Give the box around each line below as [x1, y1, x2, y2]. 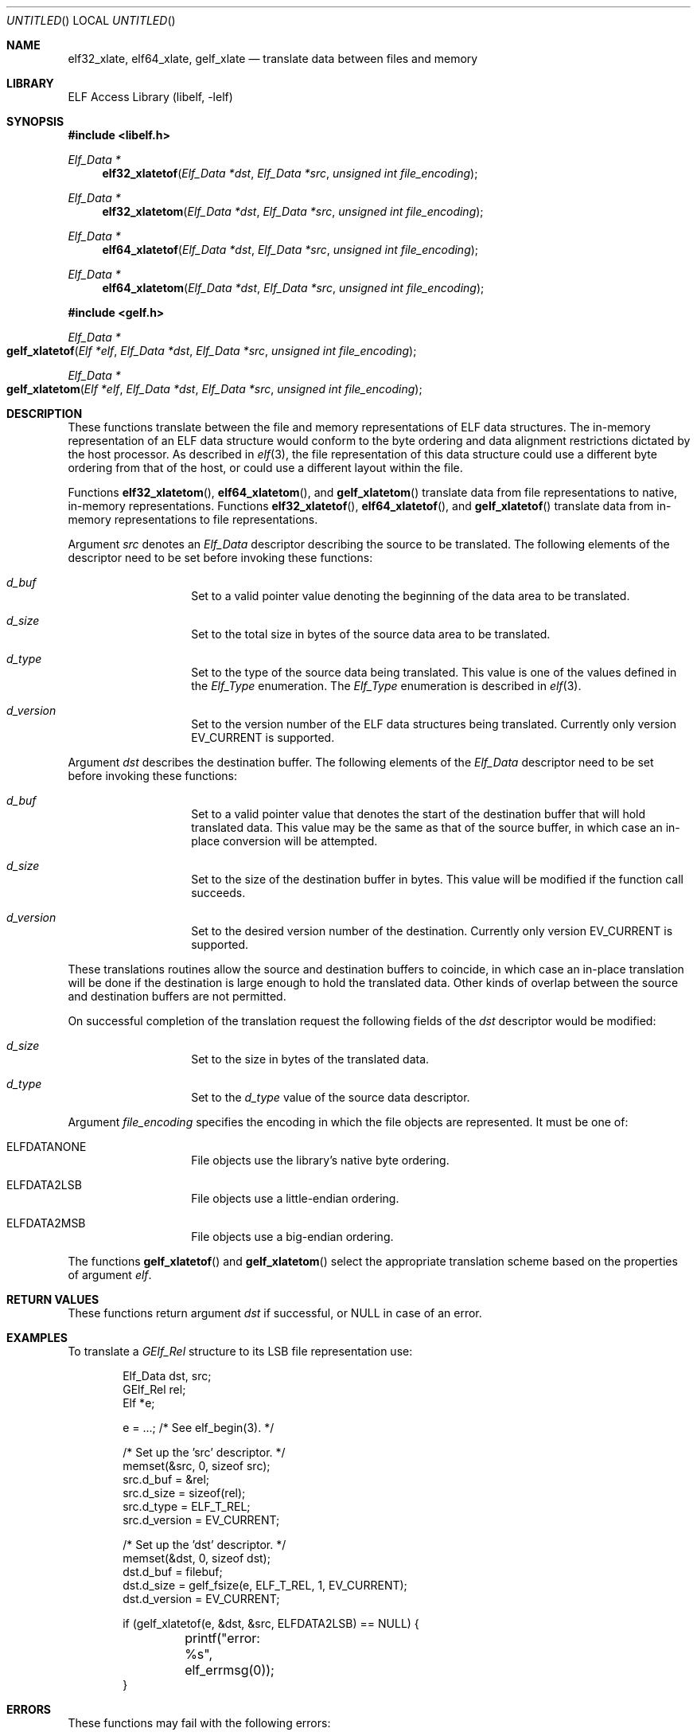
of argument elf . [68, 1268, 152, 1282]
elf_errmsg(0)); [185, 1662, 275, 1678]
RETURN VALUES [6, 1293, 99, 1306]
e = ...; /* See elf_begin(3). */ [123, 1421, 275, 1434]
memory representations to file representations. [68, 513, 318, 526]
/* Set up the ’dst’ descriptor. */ [123, 1538, 286, 1551]
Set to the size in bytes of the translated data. [191, 1052, 430, 1066]
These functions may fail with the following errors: [68, 1716, 331, 1730]
